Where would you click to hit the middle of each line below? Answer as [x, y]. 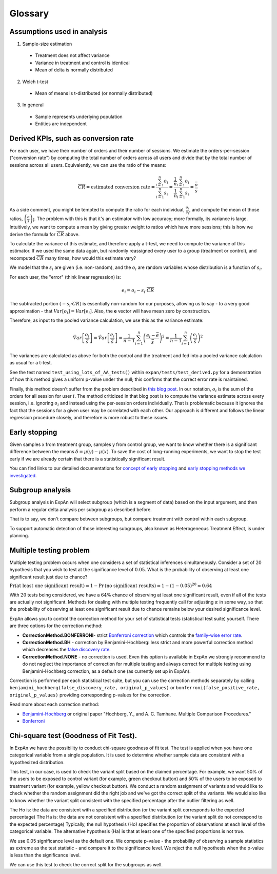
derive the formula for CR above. [45, 234]
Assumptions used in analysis [58, 32]
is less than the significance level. [45, 855]
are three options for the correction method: [56, 626]
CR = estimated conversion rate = [116, 187]
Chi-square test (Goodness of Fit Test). [73, 736]
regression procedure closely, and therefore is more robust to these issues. [89, 418]
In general [33, 105]
